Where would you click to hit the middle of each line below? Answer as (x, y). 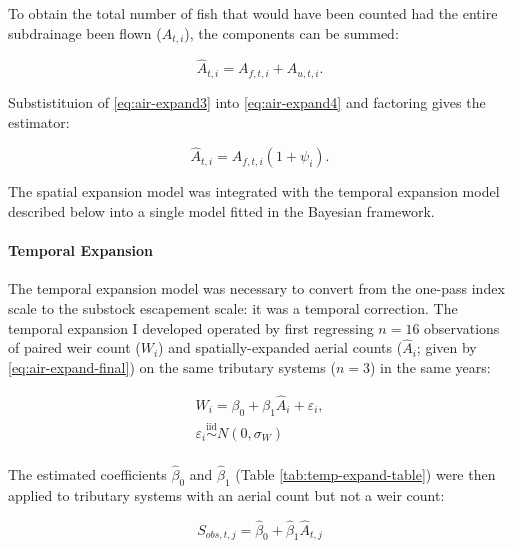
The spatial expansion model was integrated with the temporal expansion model (254, 191)
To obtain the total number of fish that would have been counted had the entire (253, 13)
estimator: (39, 121)
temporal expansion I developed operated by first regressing (191, 327)
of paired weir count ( (74, 347)
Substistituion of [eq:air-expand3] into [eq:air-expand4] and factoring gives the (247, 101)
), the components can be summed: (291, 32)
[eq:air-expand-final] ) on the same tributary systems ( (172, 366)
